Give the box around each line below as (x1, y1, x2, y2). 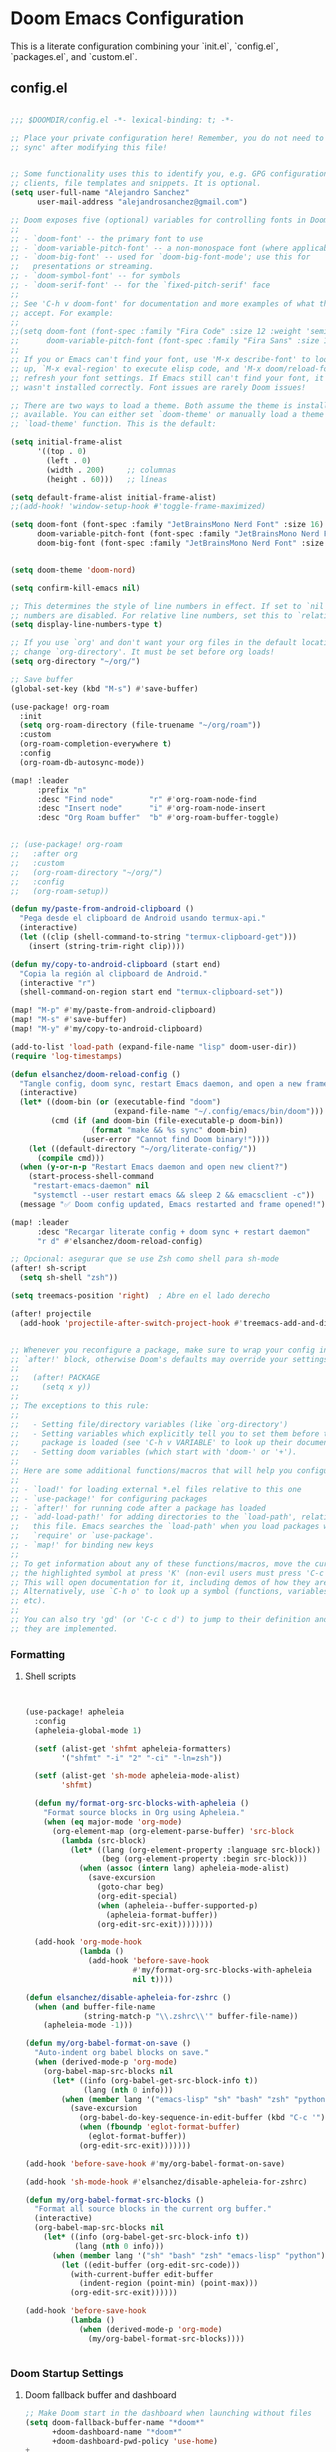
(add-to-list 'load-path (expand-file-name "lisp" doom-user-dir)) (10, 1042, 298, 1052)
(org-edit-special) (96, 1891, 178, 1901)
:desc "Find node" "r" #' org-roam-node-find (36, 794, 257, 804)
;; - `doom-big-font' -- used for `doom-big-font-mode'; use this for (10, 252, 311, 262)
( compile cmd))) (36, 1153, 105, 1163)
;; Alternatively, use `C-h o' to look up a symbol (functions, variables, (10, 1587, 333, 1597)
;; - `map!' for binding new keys (10, 1540, 155, 1550)
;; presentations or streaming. (10, 262, 155, 272)
